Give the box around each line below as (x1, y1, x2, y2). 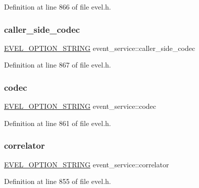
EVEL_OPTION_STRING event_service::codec (4, 101, 157, 111)
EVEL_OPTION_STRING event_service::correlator (4, 159, 169, 169)
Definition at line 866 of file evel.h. (4, 2, 111, 12)
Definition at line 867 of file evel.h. (4, 59, 111, 70)
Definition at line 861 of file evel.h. (4, 117, 111, 128)
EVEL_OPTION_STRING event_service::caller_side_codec (4, 42, 195, 53)
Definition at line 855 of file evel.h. (4, 176, 111, 186)
